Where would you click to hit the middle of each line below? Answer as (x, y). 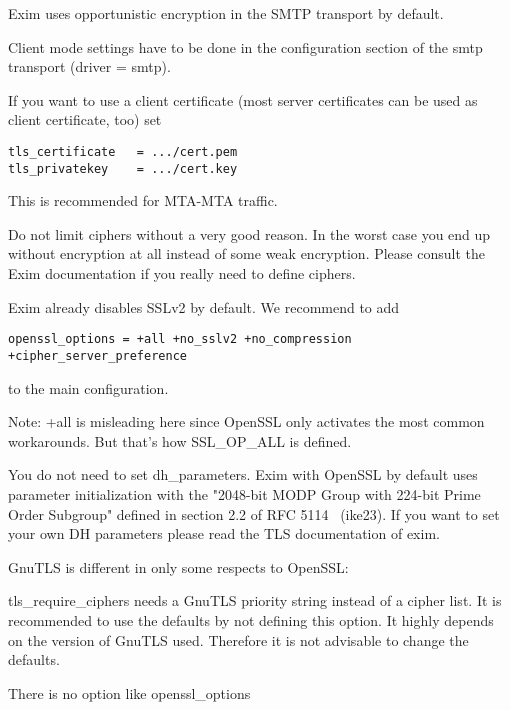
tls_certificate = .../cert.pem (123, 151)
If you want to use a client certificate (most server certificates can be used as (243, 99)
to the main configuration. (88, 387)
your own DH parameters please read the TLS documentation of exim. (224, 533)
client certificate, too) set (85, 119)
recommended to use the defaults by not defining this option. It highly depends (251, 619)
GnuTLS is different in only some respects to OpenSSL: (178, 566)
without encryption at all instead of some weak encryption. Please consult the (246, 253)
